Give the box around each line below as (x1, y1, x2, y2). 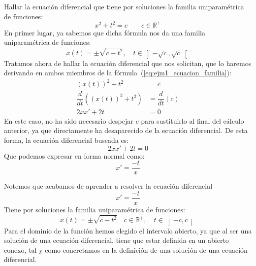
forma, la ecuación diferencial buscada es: (4, 135, 129, 145)
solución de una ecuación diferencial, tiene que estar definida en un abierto (4, 235, 229, 245)
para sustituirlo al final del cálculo (141, 115, 244, 126)
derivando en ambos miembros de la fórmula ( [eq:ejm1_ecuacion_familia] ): (4, 67, 231, 78)
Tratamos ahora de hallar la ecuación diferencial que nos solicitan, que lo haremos (4, 58, 252, 68)
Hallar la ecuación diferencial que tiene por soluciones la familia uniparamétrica (4, 1, 244, 11)
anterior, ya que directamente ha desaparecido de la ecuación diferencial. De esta (4, 125, 248, 135)
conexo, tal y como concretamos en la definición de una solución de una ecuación (4, 244, 248, 255)
